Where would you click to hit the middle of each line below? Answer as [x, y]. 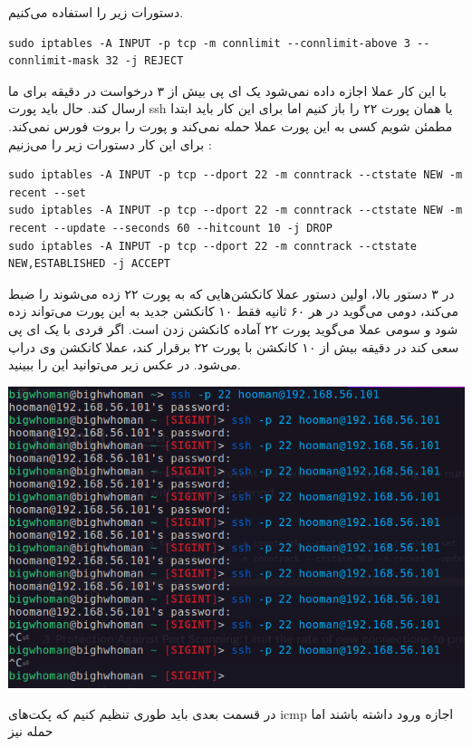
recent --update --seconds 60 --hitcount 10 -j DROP [170, 228]
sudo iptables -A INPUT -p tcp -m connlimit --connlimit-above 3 [209, 43]
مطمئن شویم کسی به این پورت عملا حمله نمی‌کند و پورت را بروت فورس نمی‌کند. [231, 125]
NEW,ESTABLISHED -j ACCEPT [89, 264]
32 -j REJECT [144, 61]
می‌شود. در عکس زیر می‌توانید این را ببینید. [125, 364]
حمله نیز [31, 731]
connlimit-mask [54, 61]
